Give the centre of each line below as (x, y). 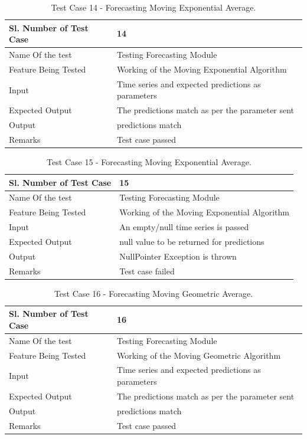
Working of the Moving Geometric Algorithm (199, 355)
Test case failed (147, 271)
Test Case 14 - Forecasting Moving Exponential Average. (153, 7)
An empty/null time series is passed (184, 227)
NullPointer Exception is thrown (178, 256)
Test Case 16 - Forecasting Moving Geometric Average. (153, 293)
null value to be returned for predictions (192, 241)
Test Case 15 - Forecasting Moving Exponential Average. (149, 161)
